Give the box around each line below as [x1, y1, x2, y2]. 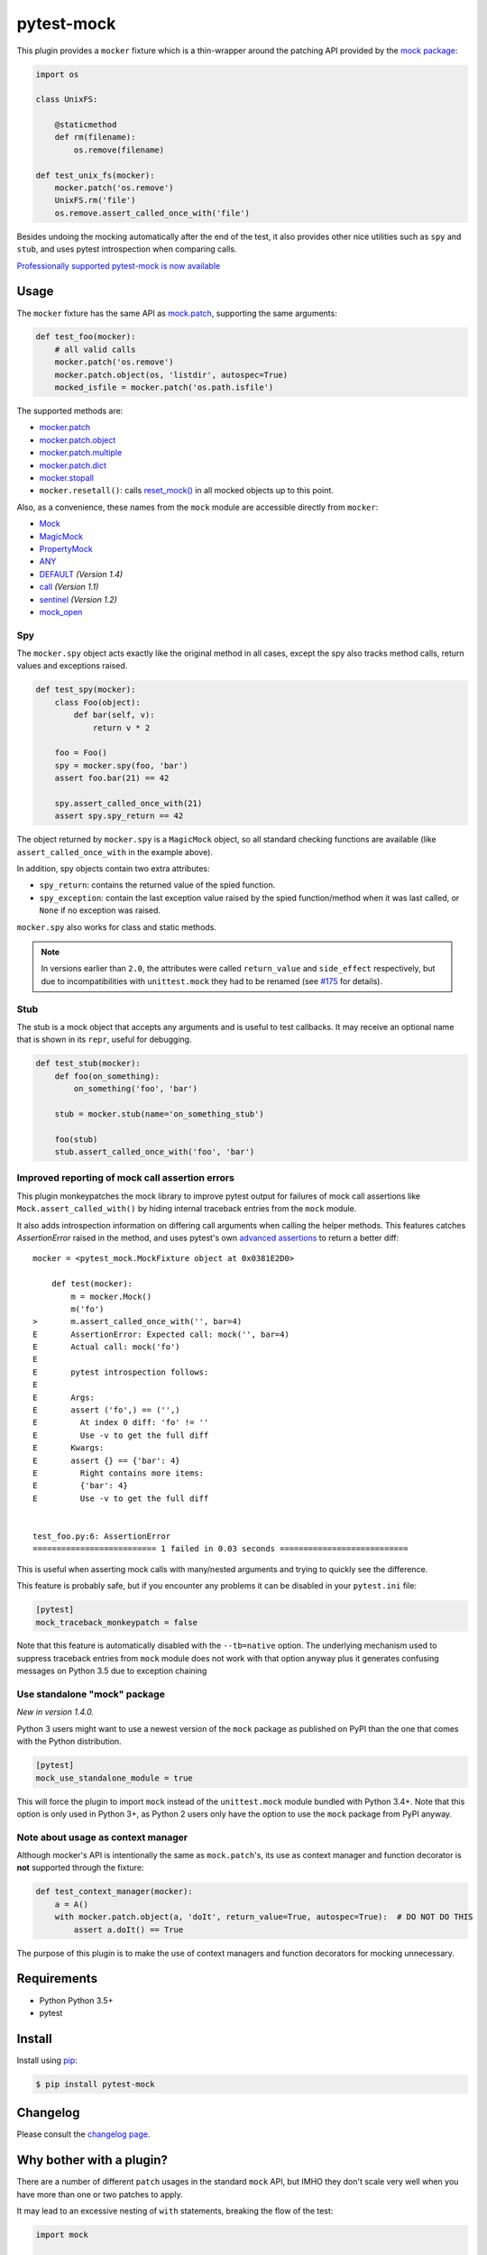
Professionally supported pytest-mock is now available [16, 260, 221, 271]
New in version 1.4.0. [16, 1707, 95, 1717]
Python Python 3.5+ [39, 1994, 114, 2006]
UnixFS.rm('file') [54, 195, 136, 206]
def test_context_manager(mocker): [35, 1886, 193, 1897]
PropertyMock [39, 543, 94, 554]
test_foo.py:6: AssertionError [32, 1531, 171, 1542]
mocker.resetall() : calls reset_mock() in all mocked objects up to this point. [39, 485, 334, 496]
